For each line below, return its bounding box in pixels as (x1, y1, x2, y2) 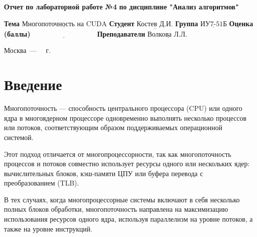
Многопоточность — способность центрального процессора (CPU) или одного (4, 103, 243, 113)
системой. (4, 132, 34, 142)
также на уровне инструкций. (4, 223, 93, 234)
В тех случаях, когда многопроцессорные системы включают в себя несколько (4, 194, 240, 204)
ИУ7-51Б (200, 20, 227, 28)
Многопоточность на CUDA (22, 20, 107, 28)
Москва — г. (4, 45, 51, 55)
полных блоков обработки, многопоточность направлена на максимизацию (4, 204, 228, 214)
